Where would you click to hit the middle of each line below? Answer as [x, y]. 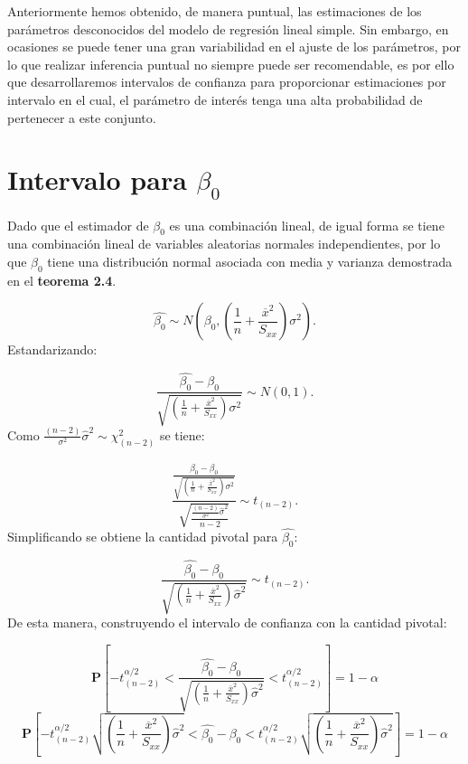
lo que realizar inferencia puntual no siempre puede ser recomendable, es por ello [231, 64]
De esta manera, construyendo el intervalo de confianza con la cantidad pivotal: [227, 623]
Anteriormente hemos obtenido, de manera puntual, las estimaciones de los [215, 11]
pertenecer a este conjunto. [82, 117]
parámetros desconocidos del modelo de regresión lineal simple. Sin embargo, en [228, 28]
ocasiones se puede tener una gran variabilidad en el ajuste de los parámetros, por [234, 47]
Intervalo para [97, 179]
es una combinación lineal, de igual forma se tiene [307, 225]
